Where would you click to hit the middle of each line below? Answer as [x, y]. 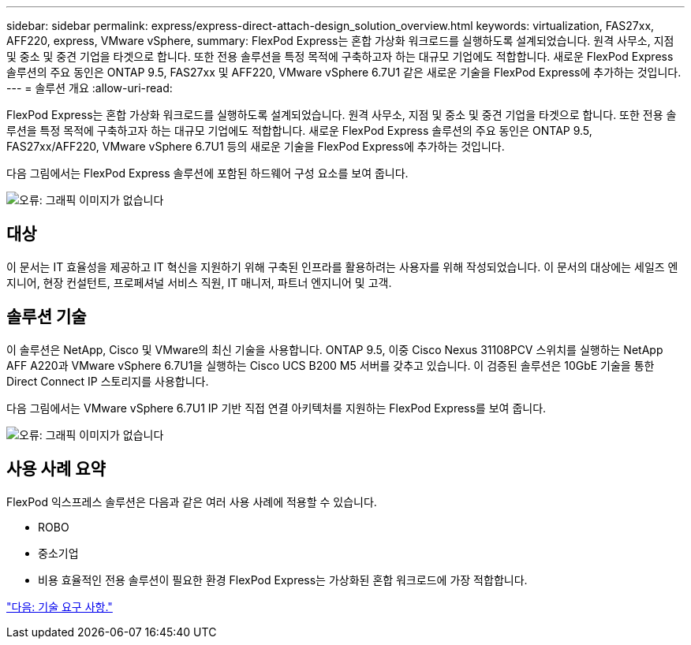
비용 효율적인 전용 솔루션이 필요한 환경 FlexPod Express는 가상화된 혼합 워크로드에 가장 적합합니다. [283, 580]
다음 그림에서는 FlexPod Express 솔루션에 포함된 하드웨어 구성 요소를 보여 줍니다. [207, 173]
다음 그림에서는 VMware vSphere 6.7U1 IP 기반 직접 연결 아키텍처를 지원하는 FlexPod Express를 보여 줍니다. [276, 408]
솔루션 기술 [47, 317]
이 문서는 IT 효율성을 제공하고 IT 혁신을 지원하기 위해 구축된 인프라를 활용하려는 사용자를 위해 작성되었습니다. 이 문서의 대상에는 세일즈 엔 [342, 267]
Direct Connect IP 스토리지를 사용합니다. [108, 381]
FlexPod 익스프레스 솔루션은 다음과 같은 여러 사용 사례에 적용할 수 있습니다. [192, 501]
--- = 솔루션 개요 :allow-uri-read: [90, 88]
